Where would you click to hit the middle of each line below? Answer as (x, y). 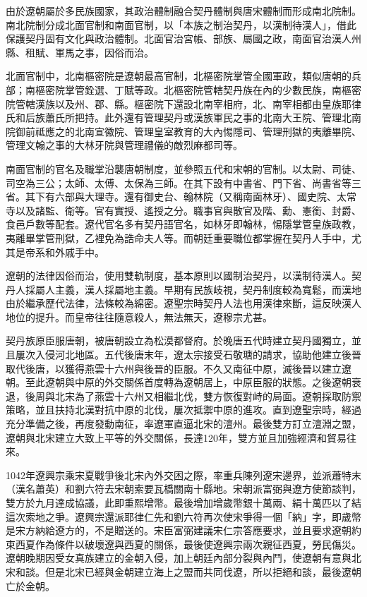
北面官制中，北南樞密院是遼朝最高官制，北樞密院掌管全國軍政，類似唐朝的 (179, 76)
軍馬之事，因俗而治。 (104, 52)
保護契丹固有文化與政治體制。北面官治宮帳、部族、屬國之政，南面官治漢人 (179, 38)
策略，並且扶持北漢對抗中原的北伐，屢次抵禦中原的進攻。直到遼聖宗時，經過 (183, 410)
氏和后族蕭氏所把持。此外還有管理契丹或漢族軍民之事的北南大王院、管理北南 (183, 117)
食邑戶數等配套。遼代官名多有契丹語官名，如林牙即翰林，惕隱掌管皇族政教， (183, 224)
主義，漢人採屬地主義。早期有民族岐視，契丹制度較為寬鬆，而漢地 (208, 289)
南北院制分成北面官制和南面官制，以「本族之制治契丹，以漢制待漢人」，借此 (181, 24)
